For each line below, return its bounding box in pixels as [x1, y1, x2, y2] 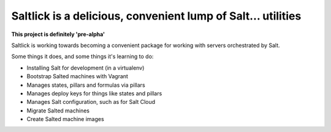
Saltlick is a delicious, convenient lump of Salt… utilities [11, 9, 302, 23]
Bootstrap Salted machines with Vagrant [26, 73, 129, 80]
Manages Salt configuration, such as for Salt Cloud [26, 98, 156, 106]
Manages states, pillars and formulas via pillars [26, 81, 145, 89]
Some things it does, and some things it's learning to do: [11, 53, 154, 61]
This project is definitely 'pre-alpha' [11, 31, 105, 38]
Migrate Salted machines [26, 107, 90, 114]
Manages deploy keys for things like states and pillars [26, 89, 162, 97]
